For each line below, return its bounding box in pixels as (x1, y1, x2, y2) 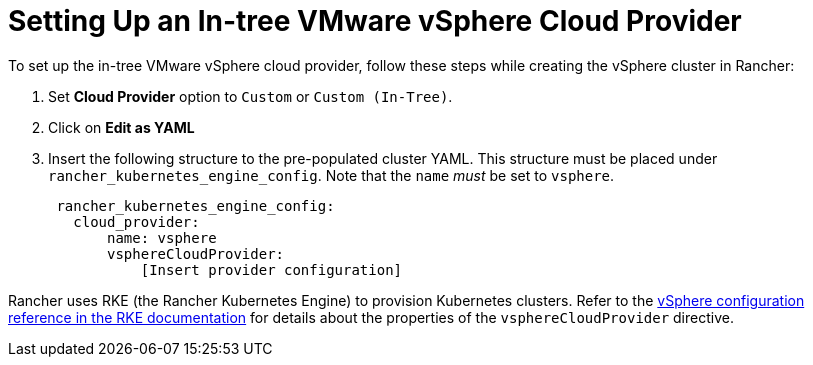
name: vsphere (107, 229, 217, 246)
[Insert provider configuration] (140, 261, 403, 278)
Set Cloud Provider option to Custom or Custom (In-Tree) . (48, 87, 453, 105)
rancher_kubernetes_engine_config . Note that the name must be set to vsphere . (48, 166, 615, 184)
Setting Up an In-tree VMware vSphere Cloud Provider (8, 4, 742, 38)
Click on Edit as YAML (48, 118, 195, 136)
